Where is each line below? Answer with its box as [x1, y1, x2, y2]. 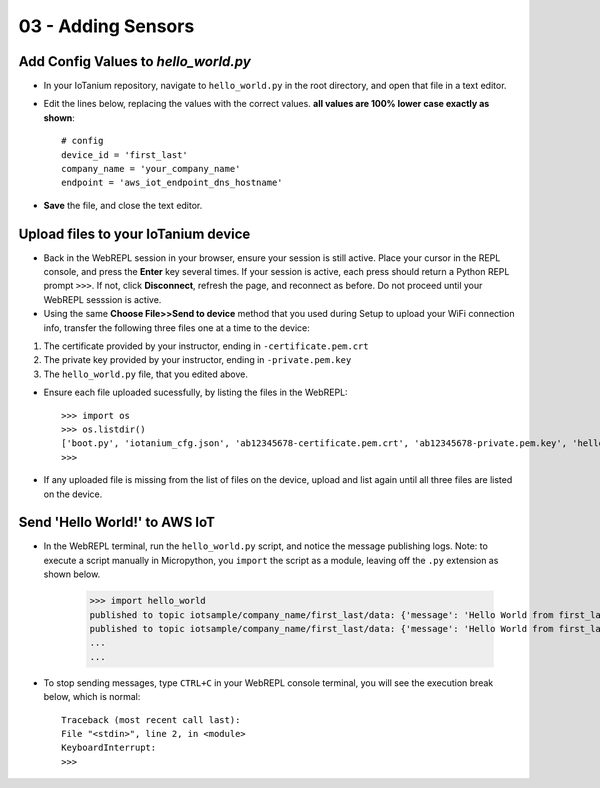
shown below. [43, 568, 101, 580]
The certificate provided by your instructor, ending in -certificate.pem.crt [43, 340, 369, 352]
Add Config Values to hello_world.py [18, 53, 252, 70]
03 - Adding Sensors [18, 15, 195, 37]
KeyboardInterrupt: [61, 742, 157, 754]
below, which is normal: [43, 691, 141, 703]
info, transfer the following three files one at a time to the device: [43, 321, 310, 334]
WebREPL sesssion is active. [43, 293, 162, 305]
